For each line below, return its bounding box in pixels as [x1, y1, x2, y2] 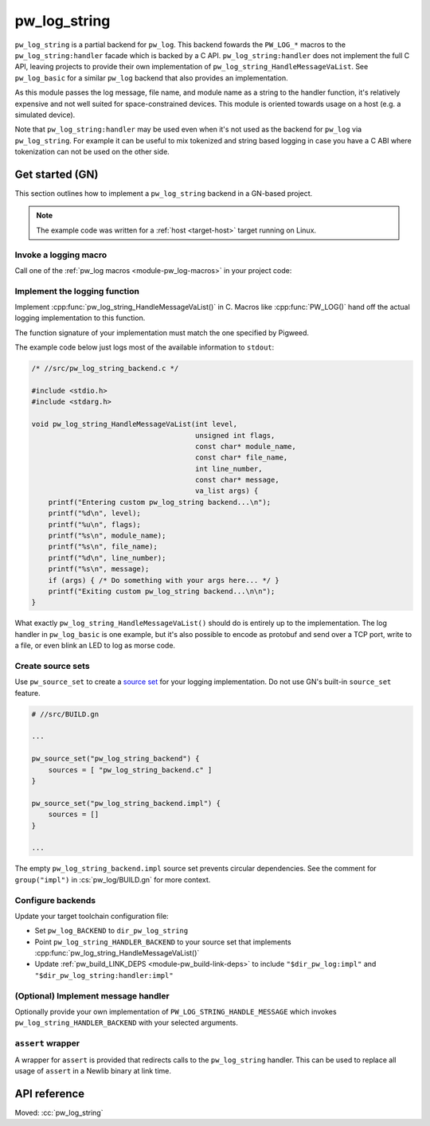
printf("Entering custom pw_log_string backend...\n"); [48, 498, 272, 506]
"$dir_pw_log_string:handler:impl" [34, 971, 174, 979]
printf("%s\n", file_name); [48, 542, 158, 551]
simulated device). [14, 110, 76, 119]
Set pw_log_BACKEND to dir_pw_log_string [34, 926, 189, 936]
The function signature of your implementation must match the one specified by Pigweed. [14, 327, 310, 338]
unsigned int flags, [195, 431, 276, 440]
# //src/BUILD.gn [31, 710, 100, 718]
